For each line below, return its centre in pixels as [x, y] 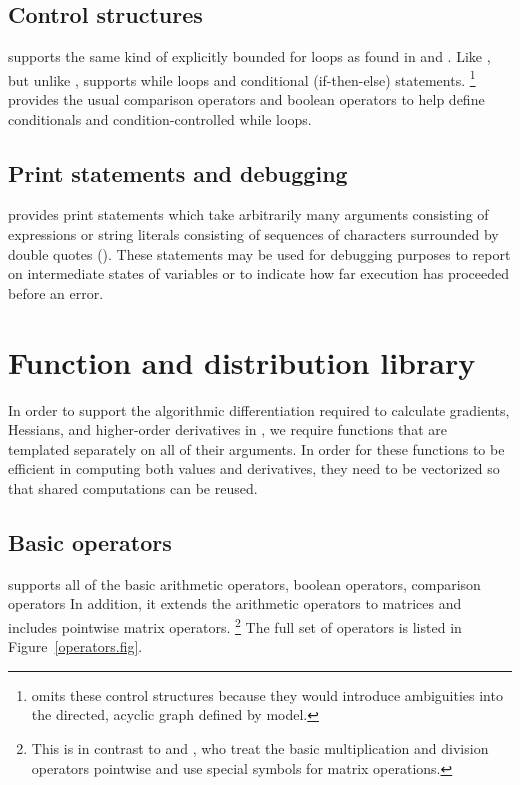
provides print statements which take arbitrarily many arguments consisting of [248, 214]
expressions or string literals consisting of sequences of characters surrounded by [253, 234]
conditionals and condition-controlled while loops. [160, 118]
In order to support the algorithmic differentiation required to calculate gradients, [259, 409]
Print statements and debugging [178, 172]
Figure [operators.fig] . [75, 646]
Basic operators [90, 541]
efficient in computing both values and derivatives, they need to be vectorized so [254, 468]
